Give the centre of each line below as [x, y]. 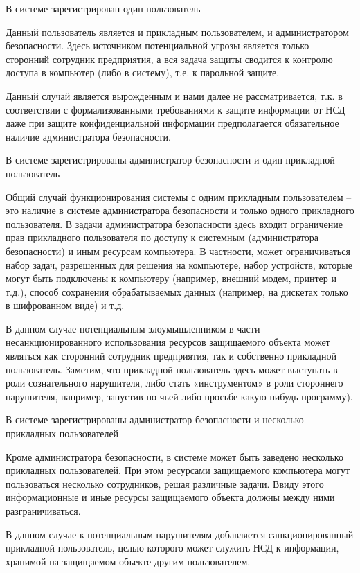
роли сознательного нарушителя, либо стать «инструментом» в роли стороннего [174, 383]
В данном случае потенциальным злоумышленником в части [133, 328]
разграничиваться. [43, 511]
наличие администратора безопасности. [88, 136]
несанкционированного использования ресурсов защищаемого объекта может [168, 342]
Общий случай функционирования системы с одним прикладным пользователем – [179, 196]
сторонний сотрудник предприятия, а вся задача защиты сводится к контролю [169, 59]
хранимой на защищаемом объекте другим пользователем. [128, 561]
